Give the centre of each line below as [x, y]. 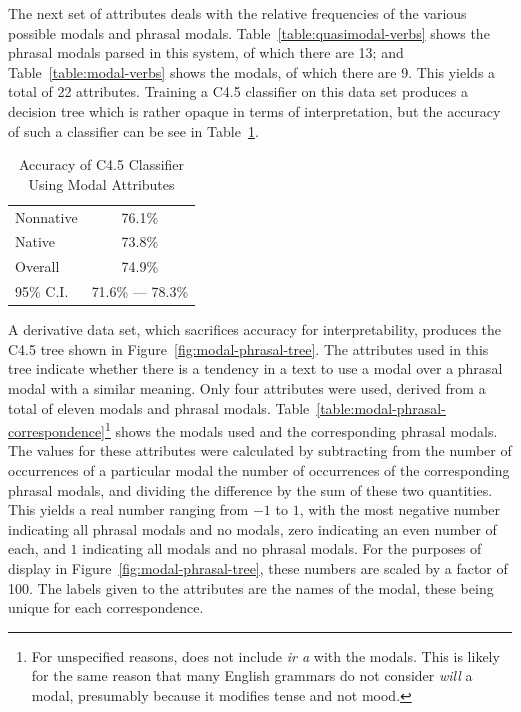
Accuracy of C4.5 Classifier [101, 164]
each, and [37, 548]
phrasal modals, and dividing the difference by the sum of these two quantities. [250, 489]
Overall [37, 266]
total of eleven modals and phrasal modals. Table [159, 407]
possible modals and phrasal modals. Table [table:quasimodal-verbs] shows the [249, 32]
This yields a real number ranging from [128, 509]
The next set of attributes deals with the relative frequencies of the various [237, 13]
